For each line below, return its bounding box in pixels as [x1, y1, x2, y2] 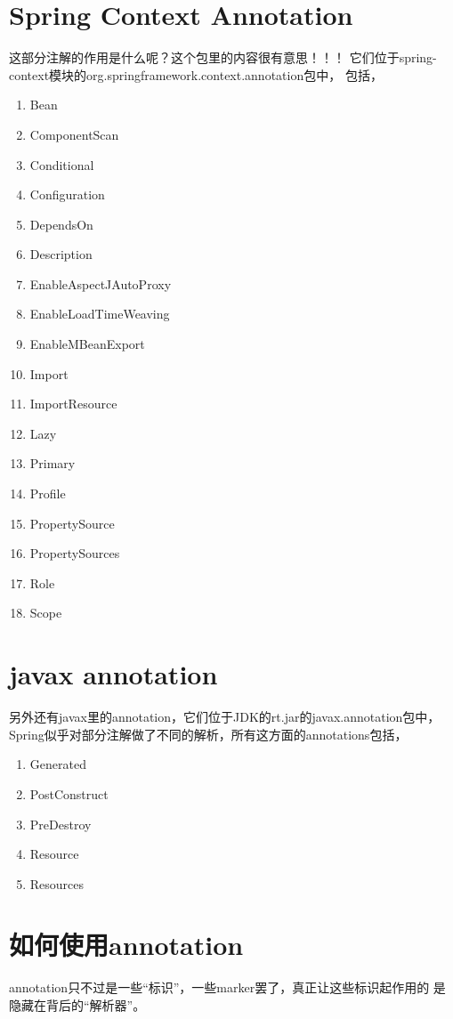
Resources [29, 874, 85, 893]
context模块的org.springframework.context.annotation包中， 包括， [9, 65, 383, 84]
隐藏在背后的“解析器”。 [9, 996, 146, 1014]
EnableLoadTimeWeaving [29, 304, 170, 323]
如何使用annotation [9, 926, 244, 963]
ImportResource [29, 394, 117, 413]
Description [29, 245, 93, 263]
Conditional [29, 155, 94, 174]
